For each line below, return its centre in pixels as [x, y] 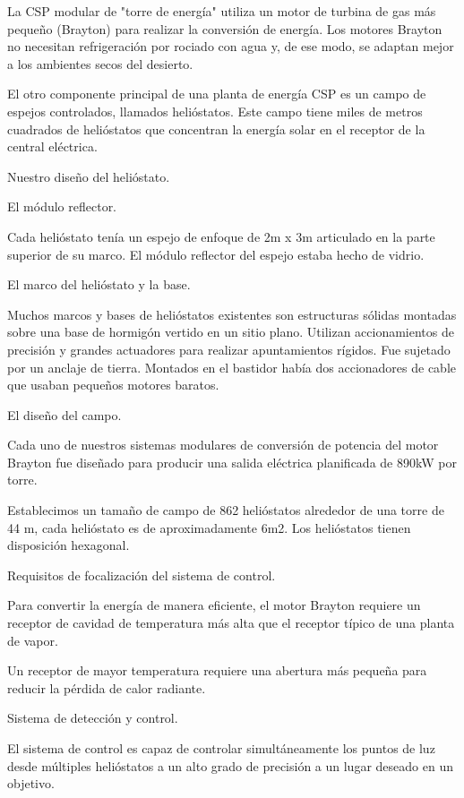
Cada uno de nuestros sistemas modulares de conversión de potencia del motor [223, 445]
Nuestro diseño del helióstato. [89, 176]
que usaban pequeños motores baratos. [113, 385]
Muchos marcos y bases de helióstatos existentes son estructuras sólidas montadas [232, 314]
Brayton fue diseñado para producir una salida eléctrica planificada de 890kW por [232, 462]
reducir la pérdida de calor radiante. [107, 687]
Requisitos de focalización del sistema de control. [142, 575]
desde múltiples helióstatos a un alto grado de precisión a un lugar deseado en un [230, 765]
